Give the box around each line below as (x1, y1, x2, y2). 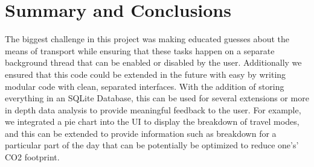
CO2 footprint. (5, 151, 60, 163)
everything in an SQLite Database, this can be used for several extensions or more (5, 92, 309, 104)
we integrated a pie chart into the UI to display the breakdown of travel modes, (5, 115, 300, 128)
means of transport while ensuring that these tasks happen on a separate (5, 44, 275, 57)
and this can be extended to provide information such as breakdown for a (5, 127, 277, 139)
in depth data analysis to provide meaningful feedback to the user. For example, (5, 103, 301, 116)
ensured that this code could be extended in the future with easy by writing (5, 68, 286, 80)
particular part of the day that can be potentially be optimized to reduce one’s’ (5, 139, 299, 151)
